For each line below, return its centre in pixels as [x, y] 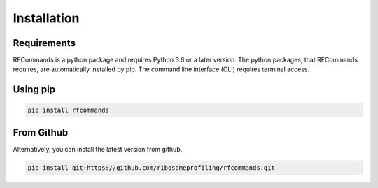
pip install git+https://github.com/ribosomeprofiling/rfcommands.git [152, 167]
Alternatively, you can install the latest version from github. [98, 149]
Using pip [34, 90]
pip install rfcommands [69, 110]
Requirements [44, 43]
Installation [46, 18]
